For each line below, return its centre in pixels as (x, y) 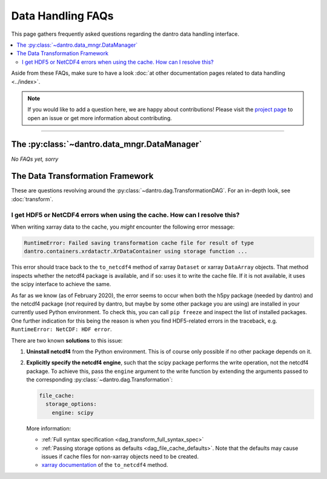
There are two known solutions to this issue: (67, 340)
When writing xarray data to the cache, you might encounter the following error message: (123, 227)
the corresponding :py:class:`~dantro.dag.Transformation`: (99, 380)
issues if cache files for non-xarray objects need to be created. (120, 456)
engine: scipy (73, 413)
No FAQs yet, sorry (35, 159)
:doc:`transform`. (32, 199)
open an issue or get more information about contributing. (100, 118)
